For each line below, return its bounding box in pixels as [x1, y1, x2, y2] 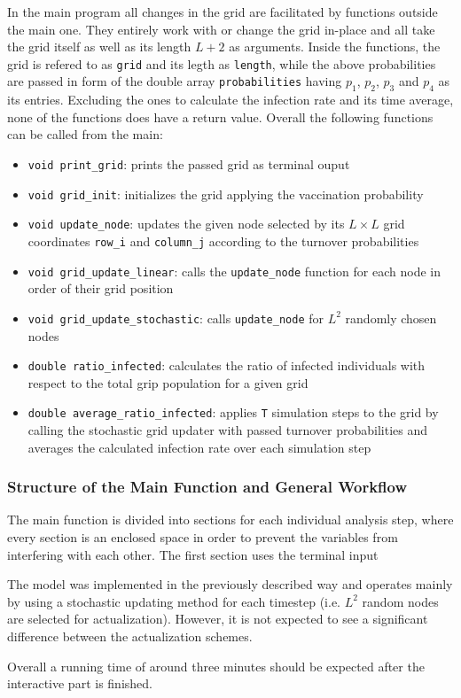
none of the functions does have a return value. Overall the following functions [7, 107, 434, 126]
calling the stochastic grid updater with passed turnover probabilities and [27, 421, 427, 439]
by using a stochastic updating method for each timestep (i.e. [7, 592, 341, 610]
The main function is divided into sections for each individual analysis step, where [7, 510, 454, 529]
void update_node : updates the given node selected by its [27, 214, 345, 233]
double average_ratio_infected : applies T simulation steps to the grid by [27, 403, 439, 422]
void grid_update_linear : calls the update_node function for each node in [27, 261, 441, 280]
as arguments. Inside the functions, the [229, 37, 441, 56]
